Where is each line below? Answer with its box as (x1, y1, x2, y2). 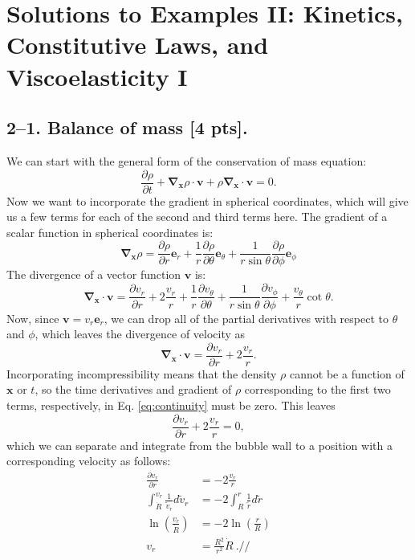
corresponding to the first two (244, 381, 391, 398)
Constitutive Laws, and (6, 28, 269, 61)
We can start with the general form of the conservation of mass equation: (6, 152, 367, 169)
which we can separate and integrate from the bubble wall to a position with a (6, 436, 393, 453)
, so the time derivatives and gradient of (35, 381, 232, 398)
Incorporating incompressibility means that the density (6, 365, 277, 382)
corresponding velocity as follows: (6, 452, 171, 469)
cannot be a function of (290, 365, 405, 382)
